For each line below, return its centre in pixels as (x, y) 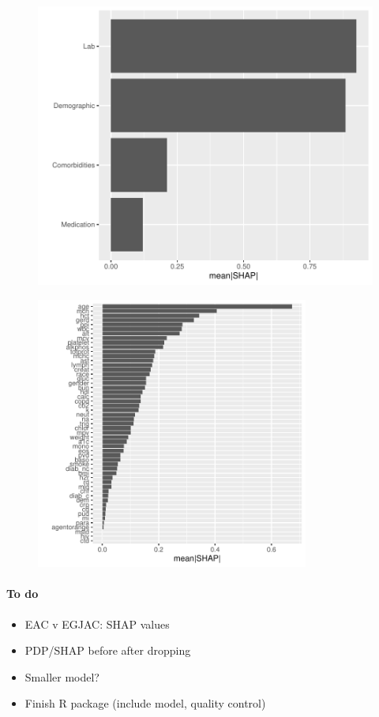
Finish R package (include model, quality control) (145, 703)
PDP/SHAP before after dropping (108, 650)
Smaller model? (62, 676)
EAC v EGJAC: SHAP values (97, 624)
